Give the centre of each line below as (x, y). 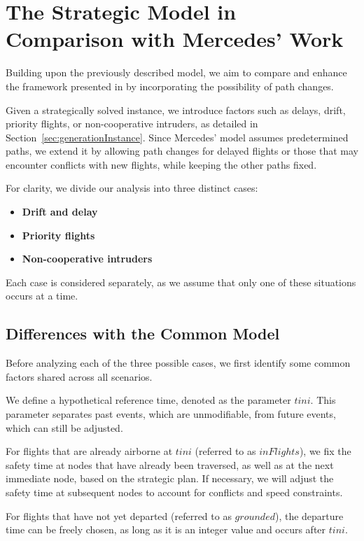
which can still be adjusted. (64, 427)
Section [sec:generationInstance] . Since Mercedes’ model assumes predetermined (177, 137)
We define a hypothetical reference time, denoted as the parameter (148, 400)
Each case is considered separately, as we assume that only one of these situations (181, 282)
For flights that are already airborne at (89, 451)
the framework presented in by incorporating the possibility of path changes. (170, 86)
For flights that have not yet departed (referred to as (119, 515)
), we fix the (325, 451)
